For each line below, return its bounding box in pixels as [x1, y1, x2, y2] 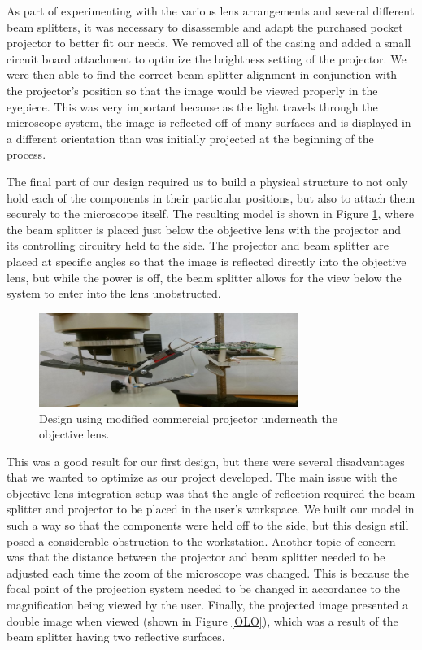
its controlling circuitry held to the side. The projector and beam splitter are [7, 237, 389, 254]
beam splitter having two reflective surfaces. [7, 628, 225, 645]
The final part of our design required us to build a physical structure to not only [7, 172, 408, 190]
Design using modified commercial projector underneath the [39, 409, 337, 426]
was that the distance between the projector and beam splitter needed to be [7, 548, 385, 565]
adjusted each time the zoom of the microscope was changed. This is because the [7, 564, 410, 581]
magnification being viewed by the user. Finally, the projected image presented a [7, 596, 408, 613]
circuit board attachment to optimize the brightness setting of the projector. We [7, 50, 407, 67]
